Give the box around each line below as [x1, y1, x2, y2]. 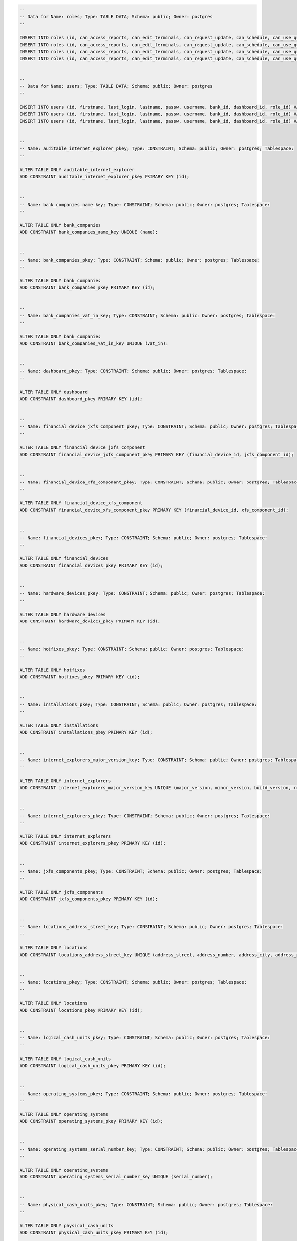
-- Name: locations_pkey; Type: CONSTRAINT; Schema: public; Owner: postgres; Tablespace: [19, 979, 247, 985]
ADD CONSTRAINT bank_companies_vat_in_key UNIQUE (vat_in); [19, 341, 169, 346]
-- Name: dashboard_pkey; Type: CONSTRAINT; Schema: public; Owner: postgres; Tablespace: [19, 368, 247, 374]
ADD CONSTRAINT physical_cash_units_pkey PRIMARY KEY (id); [19, 1230, 169, 1236]
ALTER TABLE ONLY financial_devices [19, 556, 109, 561]
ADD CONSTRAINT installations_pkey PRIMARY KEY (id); [19, 730, 153, 735]
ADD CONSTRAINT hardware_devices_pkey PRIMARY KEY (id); [19, 618, 161, 624]
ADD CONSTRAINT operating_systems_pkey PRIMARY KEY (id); [19, 1118, 163, 1124]
